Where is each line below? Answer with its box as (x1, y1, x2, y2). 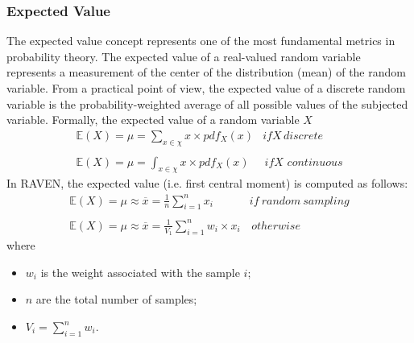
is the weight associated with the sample (40, 263, 240, 280)
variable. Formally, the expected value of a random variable (6, 111, 300, 128)
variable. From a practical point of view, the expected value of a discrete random (6, 80, 406, 96)
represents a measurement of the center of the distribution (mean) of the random (6, 64, 406, 81)
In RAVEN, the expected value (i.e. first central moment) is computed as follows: (6, 175, 408, 192)
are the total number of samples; (35, 291, 197, 308)
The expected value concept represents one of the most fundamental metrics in (6, 32, 395, 49)
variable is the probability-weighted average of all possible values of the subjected (6, 95, 408, 112)
